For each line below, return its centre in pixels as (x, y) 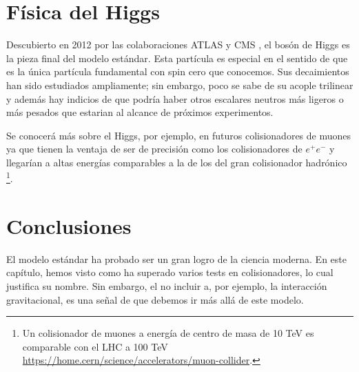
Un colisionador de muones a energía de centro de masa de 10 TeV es (168, 333)
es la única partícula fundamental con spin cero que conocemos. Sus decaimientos (178, 71)
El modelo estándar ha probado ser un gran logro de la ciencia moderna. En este (176, 258)
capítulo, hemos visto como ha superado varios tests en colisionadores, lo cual (170, 272)
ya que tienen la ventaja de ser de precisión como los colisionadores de (154, 149)
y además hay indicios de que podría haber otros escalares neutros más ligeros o (175, 98)
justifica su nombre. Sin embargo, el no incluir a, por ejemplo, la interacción (167, 286)
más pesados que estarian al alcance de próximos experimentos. (140, 112)
